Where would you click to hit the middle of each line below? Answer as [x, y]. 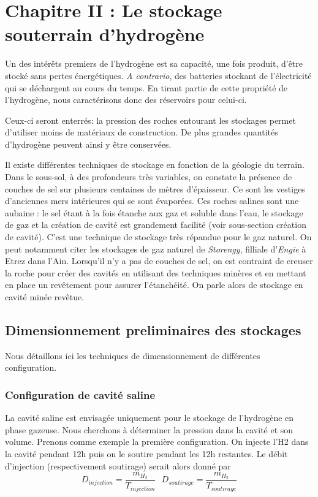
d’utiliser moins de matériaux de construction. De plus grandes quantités [142, 132]
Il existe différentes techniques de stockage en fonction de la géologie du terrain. [155, 165]
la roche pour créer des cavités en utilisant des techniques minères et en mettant [156, 272]
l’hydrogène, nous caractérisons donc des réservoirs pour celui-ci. [126, 100]
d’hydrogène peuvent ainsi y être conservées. [88, 144]
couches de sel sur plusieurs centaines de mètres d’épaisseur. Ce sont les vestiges [155, 188]
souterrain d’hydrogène [105, 34]
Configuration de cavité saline [80, 394]
